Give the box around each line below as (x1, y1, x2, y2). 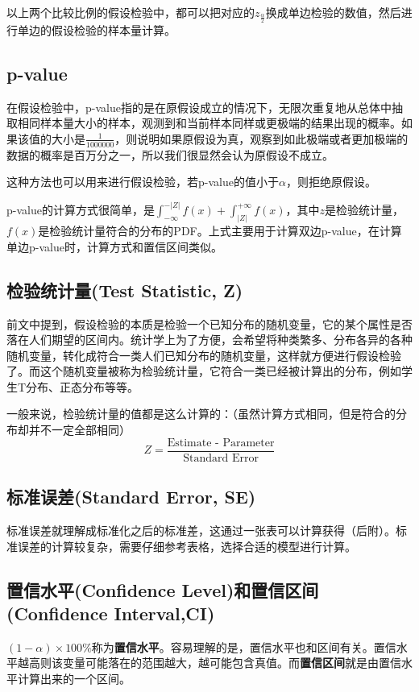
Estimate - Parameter (167, 437, 275, 449)
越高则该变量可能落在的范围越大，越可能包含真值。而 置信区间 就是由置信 (17, 654, 401, 671)
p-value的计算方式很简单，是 (6, 201, 155, 218)
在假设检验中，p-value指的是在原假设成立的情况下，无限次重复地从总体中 (6, 98, 392, 115)
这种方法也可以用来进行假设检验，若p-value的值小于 (6, 173, 279, 190)
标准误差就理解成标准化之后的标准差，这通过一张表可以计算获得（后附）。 (6, 521, 396, 538)
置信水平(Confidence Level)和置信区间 (6, 577, 319, 602)
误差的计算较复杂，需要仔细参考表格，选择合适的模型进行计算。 (17, 537, 356, 554)
